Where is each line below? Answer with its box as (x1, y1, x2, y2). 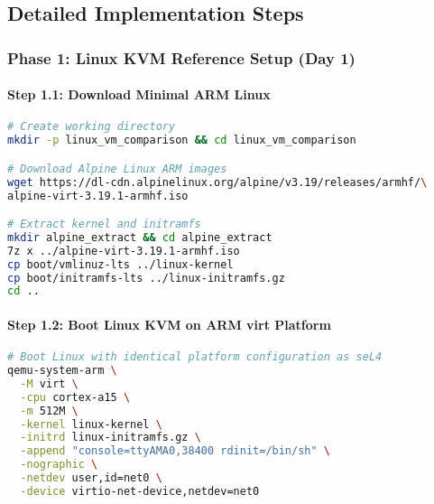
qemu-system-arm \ (7, 364, 117, 378)
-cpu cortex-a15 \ (20, 390, 131, 404)
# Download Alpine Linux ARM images (7, 162, 227, 175)
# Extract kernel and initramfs (7, 218, 201, 231)
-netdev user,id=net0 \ (20, 471, 162, 485)
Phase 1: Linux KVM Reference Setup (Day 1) (7, 46, 356, 69)
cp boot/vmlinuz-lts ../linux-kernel (7, 257, 234, 271)
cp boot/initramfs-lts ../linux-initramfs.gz (7, 271, 285, 285)
